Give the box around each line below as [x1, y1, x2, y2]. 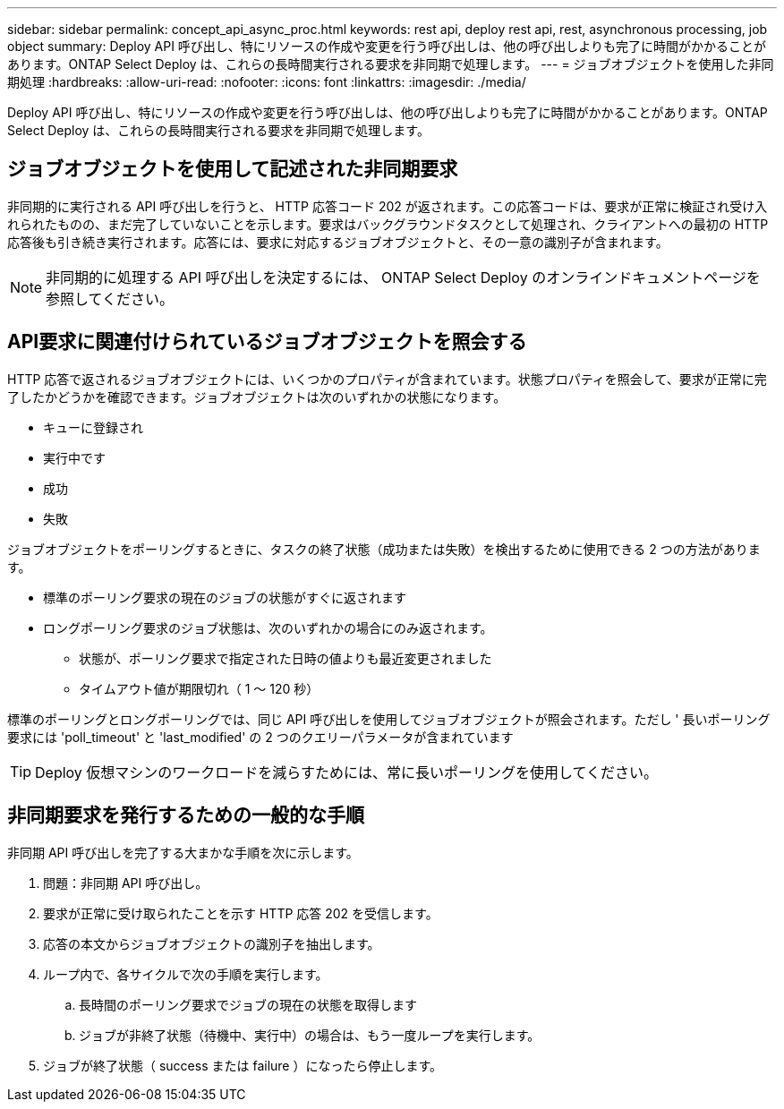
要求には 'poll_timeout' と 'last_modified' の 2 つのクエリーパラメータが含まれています [7, 729, 514, 745]
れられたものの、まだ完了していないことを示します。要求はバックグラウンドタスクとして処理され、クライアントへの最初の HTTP [7, 216, 769, 232]
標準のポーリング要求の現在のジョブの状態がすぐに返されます [43, 589, 406, 605]
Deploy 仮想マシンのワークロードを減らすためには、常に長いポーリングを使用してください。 [35, 763, 659, 781]
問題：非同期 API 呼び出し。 [43, 874, 209, 891]
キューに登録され [43, 419, 143, 435]
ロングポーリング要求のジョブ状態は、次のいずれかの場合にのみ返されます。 [43, 619, 493, 636]
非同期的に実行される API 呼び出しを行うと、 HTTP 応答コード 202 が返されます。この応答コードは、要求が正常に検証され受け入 [7, 198, 768, 214]
